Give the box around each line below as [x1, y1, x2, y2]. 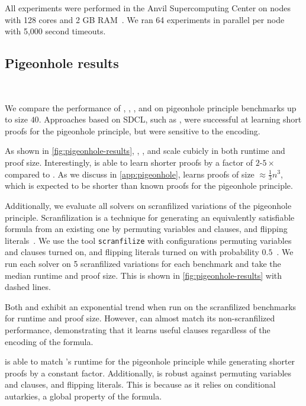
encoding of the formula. [5, 335, 94, 347]
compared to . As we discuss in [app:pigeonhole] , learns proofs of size [5, 167, 255, 180]
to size [5, 113, 28, 125]
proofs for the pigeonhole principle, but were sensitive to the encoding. [5, 124, 260, 137]
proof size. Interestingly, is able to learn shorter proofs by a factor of [5, 156, 253, 168]
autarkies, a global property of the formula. [5, 389, 162, 402]
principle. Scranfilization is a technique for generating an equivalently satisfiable [5, 211, 295, 223]
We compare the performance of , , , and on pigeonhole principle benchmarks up [5, 101, 297, 114]
